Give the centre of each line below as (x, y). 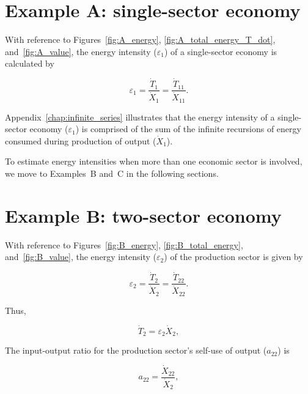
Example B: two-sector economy (143, 215)
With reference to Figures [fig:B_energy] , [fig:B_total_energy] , (124, 244)
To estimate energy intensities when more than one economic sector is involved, (154, 161)
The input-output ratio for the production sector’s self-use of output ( (136, 350)
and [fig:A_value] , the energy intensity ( (81, 51)
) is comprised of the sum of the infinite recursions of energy (188, 129)
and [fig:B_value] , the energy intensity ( (81, 257)
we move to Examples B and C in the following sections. (112, 173)
